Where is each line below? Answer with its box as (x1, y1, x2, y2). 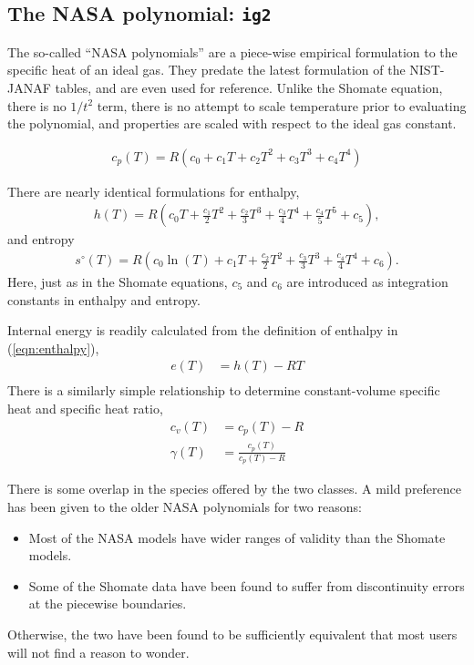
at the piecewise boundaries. (28, 594, 187, 613)
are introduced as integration (286, 272, 448, 292)
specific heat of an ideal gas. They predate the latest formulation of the (7, 60, 406, 79)
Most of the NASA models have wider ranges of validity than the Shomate (28, 527, 446, 547)
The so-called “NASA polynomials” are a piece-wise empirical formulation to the (7, 42, 458, 61)
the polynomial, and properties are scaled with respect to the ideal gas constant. (7, 114, 457, 133)
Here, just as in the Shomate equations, (7, 272, 228, 292)
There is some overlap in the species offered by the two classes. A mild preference (7, 479, 462, 498)
